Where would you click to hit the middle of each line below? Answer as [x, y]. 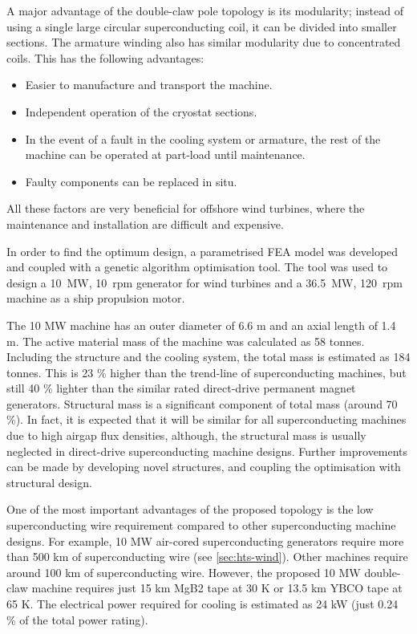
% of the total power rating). [77, 619]
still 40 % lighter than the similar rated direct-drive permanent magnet [181, 388]
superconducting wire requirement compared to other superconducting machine [201, 525]
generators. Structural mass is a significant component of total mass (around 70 [202, 403]
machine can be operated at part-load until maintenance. [165, 154]
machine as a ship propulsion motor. [96, 298]
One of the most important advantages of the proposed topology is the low [190, 509]
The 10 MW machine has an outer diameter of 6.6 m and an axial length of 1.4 [201, 325]
